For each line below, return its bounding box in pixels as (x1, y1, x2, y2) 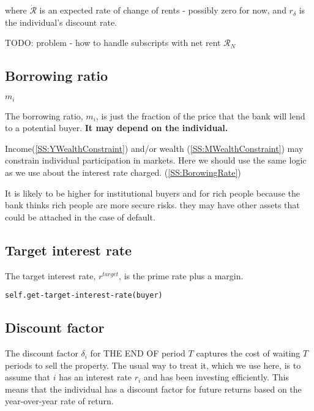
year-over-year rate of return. (5, 394, 114, 407)
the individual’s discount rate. (5, 15, 118, 28)
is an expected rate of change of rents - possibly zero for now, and (39, 4, 286, 17)
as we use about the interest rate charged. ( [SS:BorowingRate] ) (5, 166, 241, 179)
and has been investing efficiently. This (143, 371, 289, 383)
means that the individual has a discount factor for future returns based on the (5, 382, 302, 395)
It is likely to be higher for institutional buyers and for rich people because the (5, 186, 300, 199)
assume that (5, 371, 51, 383)
